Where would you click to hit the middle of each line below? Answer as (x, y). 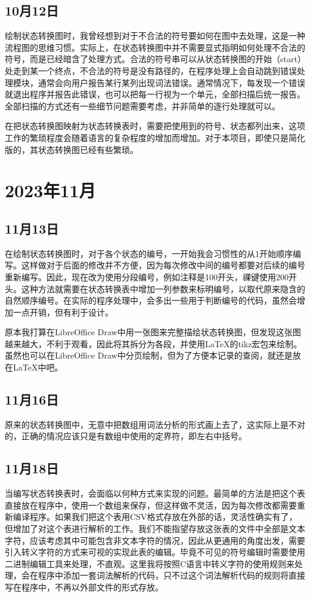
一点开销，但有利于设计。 (63, 312)
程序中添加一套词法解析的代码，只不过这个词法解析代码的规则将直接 (171, 575)
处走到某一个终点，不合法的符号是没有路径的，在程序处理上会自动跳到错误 (151, 70)
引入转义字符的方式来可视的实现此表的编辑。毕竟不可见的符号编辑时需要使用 (155, 552)
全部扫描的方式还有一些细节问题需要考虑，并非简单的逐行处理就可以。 (142, 105)
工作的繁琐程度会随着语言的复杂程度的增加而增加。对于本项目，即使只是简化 (155, 137)
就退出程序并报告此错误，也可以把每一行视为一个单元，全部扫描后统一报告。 (155, 94)
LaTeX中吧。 (38, 367)
